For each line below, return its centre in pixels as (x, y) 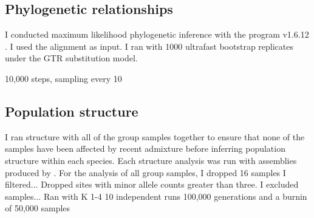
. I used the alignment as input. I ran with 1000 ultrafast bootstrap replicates (149, 46)
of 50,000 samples (38, 208)
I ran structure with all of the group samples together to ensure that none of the (155, 136)
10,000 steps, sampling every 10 (63, 78)
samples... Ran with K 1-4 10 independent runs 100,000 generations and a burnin (156, 196)
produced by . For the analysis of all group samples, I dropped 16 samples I (145, 172)
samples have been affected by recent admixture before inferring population (145, 148)
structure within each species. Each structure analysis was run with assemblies (151, 160)
